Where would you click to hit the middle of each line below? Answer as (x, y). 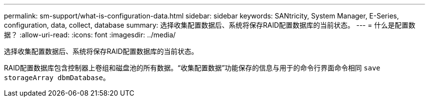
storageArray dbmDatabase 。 (57, 77)
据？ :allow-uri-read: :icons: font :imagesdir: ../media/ (90, 35)
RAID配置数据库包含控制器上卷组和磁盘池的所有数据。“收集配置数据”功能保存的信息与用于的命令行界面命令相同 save (192, 68)
